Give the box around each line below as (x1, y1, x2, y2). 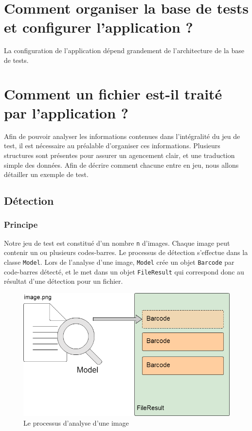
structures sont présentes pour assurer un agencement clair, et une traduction (4, 150, 235, 160)
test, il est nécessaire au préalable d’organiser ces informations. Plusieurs (4, 140, 220, 151)
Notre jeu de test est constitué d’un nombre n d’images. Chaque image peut (4, 237, 230, 248)
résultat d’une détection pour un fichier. (4, 276, 123, 286)
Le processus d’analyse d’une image (23, 417, 129, 428)
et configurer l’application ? (4, 17, 193, 37)
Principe (4, 218, 38, 231)
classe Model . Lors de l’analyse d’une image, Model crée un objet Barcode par (4, 257, 234, 267)
